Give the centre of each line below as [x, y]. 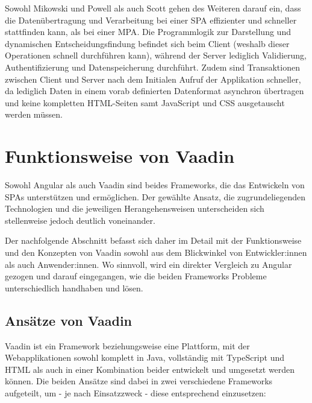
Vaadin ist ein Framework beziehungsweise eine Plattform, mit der [127, 345]
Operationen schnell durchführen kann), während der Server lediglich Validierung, [156, 55]
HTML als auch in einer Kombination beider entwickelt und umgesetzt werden [150, 369]
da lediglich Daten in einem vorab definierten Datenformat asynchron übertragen [154, 91]
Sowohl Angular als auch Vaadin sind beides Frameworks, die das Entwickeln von [155, 185]
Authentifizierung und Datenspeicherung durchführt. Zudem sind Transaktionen [152, 67]
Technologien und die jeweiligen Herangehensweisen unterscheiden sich [135, 208]
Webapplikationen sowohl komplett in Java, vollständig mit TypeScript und [145, 357]
